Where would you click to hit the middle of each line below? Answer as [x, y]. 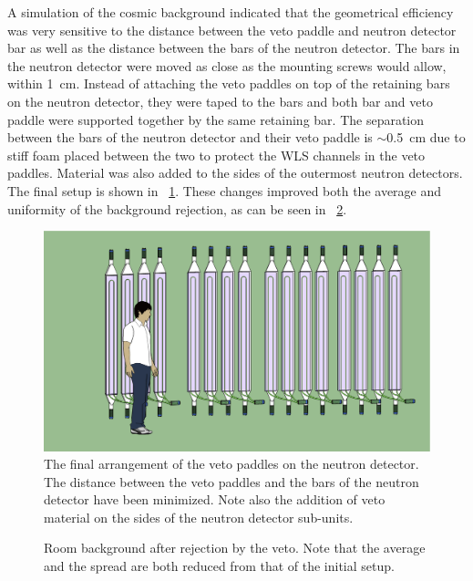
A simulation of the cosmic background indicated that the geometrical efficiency [231, 12]
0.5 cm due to [426, 137]
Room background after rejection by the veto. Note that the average [235, 548]
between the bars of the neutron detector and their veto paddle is [190, 137]
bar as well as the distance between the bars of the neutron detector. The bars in [234, 48]
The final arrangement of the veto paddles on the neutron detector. [231, 464]
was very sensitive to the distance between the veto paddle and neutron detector [232, 30]
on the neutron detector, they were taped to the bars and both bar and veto [220, 101]
